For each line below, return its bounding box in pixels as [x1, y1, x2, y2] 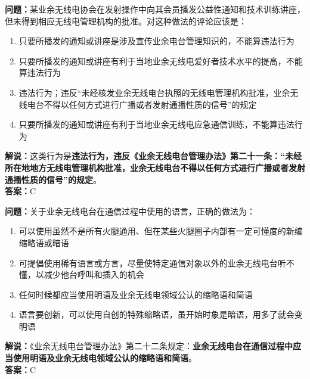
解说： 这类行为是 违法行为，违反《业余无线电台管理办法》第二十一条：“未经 [5, 150, 302, 162]
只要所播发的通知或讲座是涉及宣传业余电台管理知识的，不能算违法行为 [18, 35, 294, 47]
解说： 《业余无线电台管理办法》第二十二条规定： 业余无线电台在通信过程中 [5, 340, 293, 352]
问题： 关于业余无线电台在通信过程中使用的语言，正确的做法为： [5, 204, 255, 217]
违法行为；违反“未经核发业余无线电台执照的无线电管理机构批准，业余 [18, 86, 290, 98]
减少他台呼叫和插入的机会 [44, 268, 144, 281]
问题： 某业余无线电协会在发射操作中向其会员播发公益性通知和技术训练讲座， [5, 3, 305, 15]
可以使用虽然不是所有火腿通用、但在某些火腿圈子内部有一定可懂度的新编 [18, 225, 303, 237]
